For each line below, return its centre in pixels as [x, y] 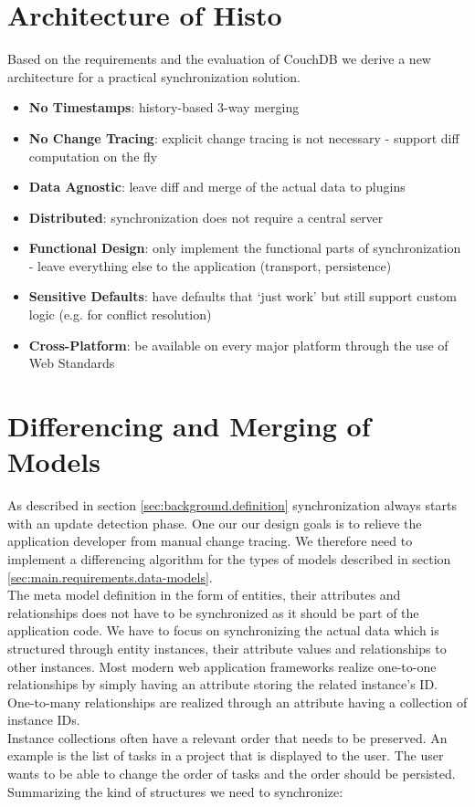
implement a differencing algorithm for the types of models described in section [229, 558]
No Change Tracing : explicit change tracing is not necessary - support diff [244, 137]
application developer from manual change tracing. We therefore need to [210, 541]
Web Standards [72, 363]
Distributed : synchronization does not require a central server [206, 217]
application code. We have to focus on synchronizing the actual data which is [223, 630]
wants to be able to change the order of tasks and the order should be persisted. [232, 774]
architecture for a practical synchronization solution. [154, 76]
